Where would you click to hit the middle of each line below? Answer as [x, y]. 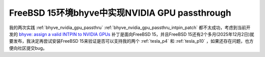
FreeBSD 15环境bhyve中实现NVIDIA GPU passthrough [120, 13]
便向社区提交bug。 [28, 48]
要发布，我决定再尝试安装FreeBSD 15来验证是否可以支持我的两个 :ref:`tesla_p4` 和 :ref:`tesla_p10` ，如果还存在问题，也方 [131, 41]
